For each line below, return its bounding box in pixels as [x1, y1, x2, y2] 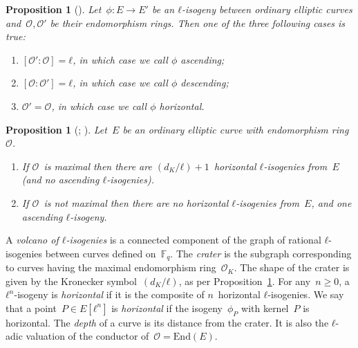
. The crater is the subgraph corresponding [170, 246, 352, 260]
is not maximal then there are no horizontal [44, 195, 229, 210]
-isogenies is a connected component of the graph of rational [66, 232, 321, 247]
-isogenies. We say [267, 287, 344, 302]
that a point [6, 300, 57, 315]
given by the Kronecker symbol [6, 273, 137, 288]
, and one [311, 195, 352, 210]
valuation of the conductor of [26, 329, 149, 343]
